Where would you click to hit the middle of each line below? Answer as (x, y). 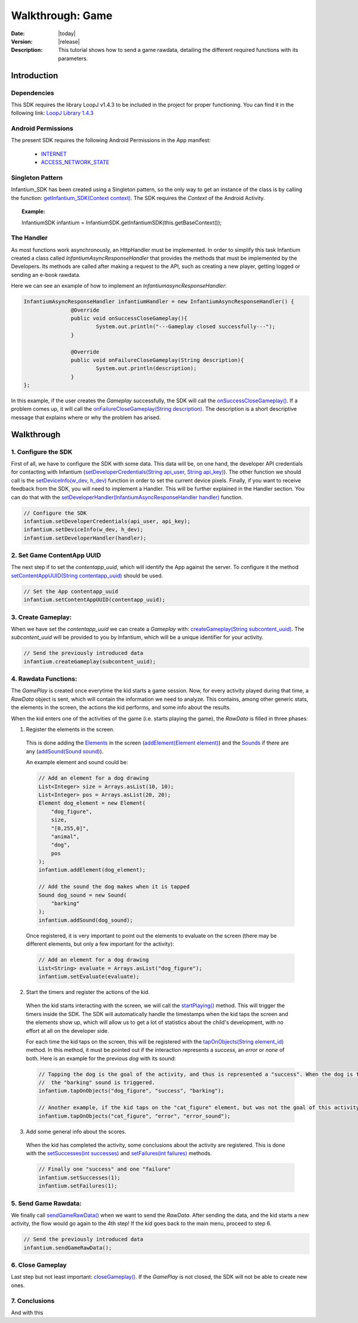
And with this (27, 1312)
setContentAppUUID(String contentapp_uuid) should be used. (87, 576)
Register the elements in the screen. (70, 730)
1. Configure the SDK (42, 452)
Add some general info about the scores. (76, 1131)
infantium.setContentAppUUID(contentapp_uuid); (94, 600)
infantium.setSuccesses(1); (79, 1177)
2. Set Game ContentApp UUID (56, 555)
